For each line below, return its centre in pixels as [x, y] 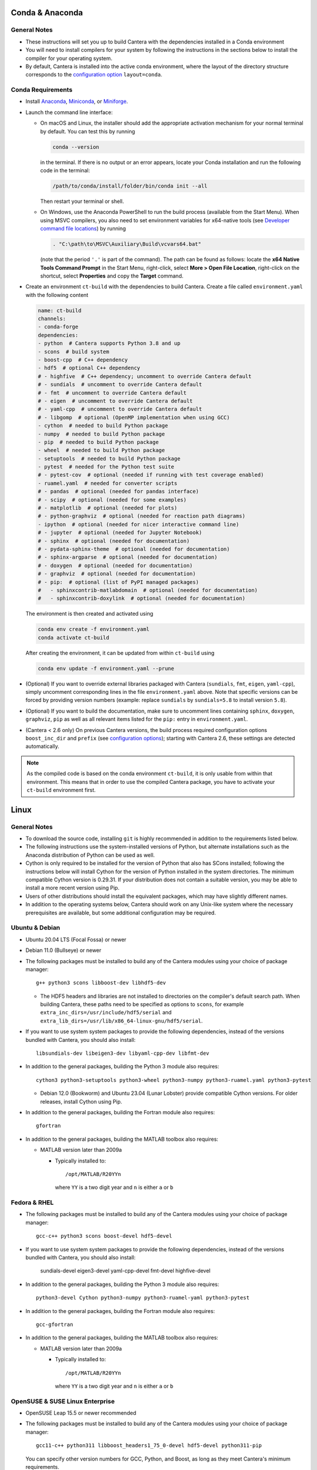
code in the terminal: [65, 170]
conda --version [76, 147]
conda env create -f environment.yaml [94, 629]
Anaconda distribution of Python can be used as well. [90, 855]
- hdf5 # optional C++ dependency [89, 368]
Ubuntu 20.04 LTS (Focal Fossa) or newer [76, 939]
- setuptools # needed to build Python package [109, 458]
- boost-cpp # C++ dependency [83, 360]
